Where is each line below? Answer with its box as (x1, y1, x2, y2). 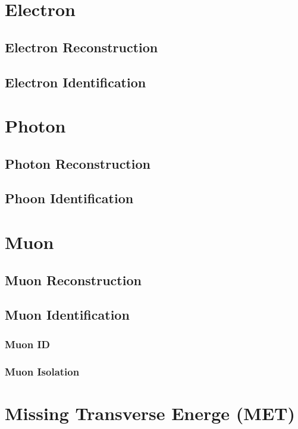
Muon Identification (5, 305, 130, 324)
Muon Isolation (5, 364, 80, 378)
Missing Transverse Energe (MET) (5, 400, 295, 425)
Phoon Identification (5, 189, 134, 207)
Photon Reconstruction (5, 154, 150, 172)
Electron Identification (5, 72, 146, 91)
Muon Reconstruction (5, 270, 142, 289)
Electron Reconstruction (5, 37, 158, 56)
